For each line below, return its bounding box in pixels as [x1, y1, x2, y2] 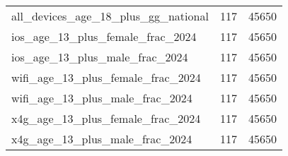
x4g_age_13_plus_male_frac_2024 [11, 131, 192, 147]
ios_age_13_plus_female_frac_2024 [11, 28, 197, 44]
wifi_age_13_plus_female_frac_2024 [11, 69, 201, 85]
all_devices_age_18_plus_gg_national [11, 8, 209, 24]
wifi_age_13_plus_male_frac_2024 [11, 90, 192, 106]
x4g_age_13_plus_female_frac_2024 [11, 110, 201, 126]
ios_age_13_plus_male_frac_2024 [11, 49, 188, 65]
